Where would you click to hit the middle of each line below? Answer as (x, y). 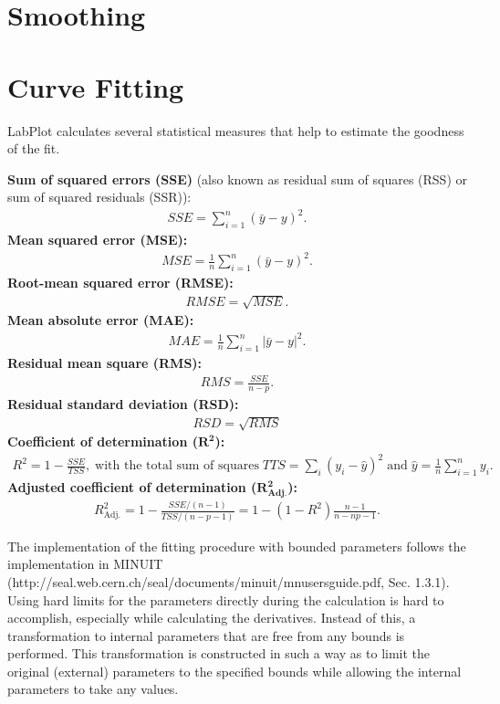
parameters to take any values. (93, 689)
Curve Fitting (96, 86)
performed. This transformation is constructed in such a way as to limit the (219, 653)
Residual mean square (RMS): (105, 363)
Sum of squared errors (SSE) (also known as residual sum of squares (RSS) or (237, 179)
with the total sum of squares (177, 466)
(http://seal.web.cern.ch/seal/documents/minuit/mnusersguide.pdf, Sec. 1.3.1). (229, 581)
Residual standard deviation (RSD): (123, 404)
